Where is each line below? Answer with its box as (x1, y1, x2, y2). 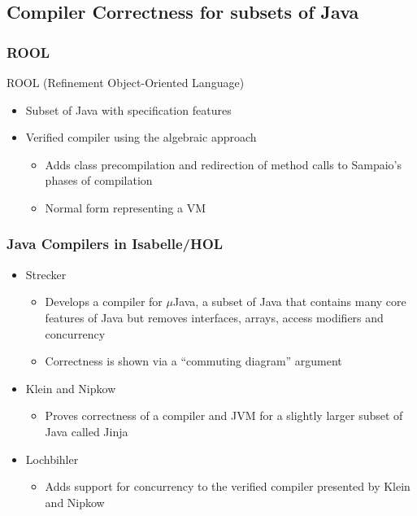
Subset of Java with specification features (25, 101, 232, 118)
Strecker (25, 265, 67, 282)
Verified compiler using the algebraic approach (25, 129, 257, 146)
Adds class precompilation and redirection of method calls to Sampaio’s (45, 155, 402, 173)
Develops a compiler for (45, 293, 163, 310)
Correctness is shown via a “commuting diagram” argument (45, 352, 342, 370)
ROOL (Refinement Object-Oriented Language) (7, 74, 245, 90)
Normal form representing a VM (45, 199, 206, 216)
